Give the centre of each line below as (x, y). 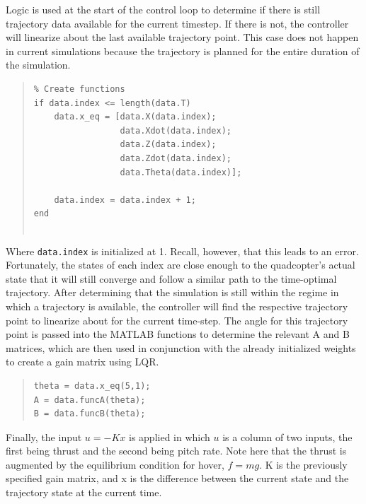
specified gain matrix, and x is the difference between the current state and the (177, 478)
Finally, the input (44, 436)
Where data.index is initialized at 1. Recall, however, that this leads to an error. (182, 251)
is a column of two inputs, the (287, 436)
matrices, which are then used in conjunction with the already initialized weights (181, 347)
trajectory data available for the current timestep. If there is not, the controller (177, 23)
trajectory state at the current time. (84, 492)
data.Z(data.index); (168, 145)
